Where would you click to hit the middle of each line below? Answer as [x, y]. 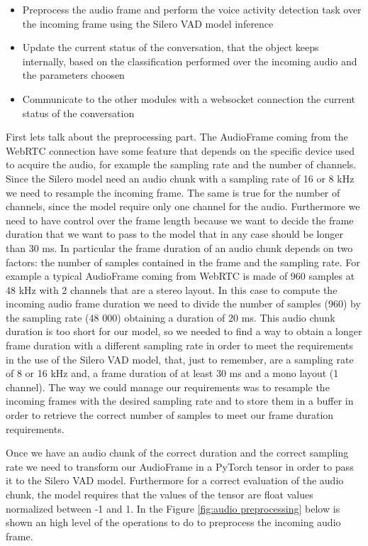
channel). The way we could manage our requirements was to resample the [168, 387]
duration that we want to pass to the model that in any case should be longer [174, 234]
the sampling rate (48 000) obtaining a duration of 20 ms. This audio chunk [171, 317]
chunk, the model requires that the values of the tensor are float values [160, 494]
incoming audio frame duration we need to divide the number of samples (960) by [183, 304]
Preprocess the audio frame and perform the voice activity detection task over [192, 9]
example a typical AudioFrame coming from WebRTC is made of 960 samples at [180, 276]
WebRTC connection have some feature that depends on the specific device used [180, 150]
